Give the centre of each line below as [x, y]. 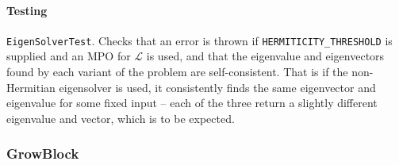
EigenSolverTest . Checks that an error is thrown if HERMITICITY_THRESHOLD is [199, 40]
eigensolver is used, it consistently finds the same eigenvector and [217, 87]
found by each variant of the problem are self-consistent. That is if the [177, 72]
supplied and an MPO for [69, 56]
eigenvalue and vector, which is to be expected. [121, 118]
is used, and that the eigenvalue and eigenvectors [265, 56]
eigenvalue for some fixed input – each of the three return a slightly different [192, 103]
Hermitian [31, 87]
